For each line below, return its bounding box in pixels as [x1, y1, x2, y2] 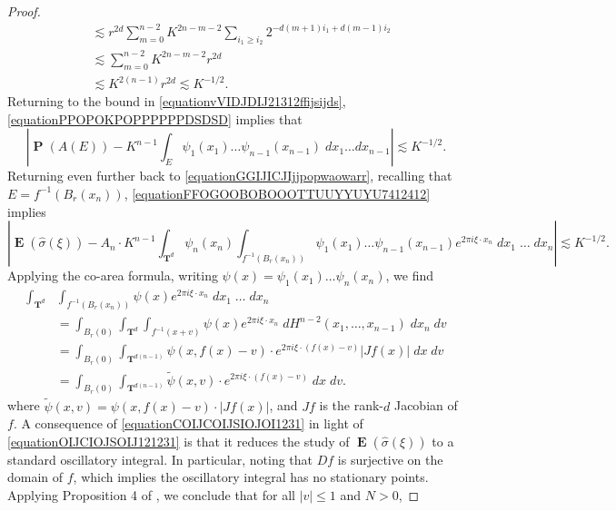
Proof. [7, 2, 41, 20]
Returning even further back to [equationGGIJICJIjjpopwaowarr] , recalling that [7, 166, 452, 185]
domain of [7, 467, 64, 486]
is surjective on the [337, 449, 443, 468]
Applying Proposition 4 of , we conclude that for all [7, 485, 295, 504]
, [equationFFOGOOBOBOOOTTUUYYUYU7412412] [124, 183, 431, 202]
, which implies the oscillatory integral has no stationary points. [73, 467, 429, 486]
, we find [385, 266, 434, 285]
